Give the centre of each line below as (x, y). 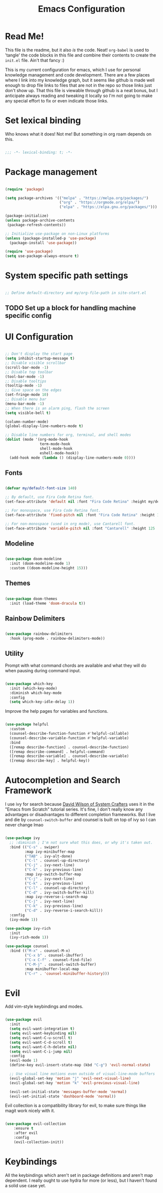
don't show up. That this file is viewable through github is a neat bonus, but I (81, 90)
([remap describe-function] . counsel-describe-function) (69, 747)
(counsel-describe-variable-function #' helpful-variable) (69, 738)
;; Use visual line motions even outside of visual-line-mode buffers (82, 1074)
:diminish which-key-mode (36, 693)
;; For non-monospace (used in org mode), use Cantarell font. (70, 524)
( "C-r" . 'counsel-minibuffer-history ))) (67, 974)
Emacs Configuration (81, 9)
